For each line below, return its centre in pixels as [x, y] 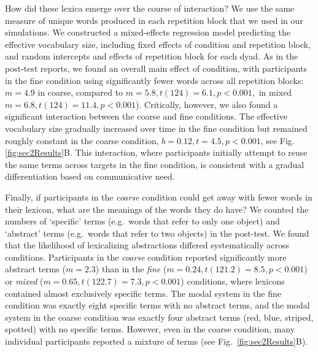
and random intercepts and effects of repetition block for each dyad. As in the [152, 56]
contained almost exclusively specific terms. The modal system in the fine [143, 293]
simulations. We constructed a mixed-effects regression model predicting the [148, 32]
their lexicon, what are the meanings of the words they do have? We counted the [157, 209]
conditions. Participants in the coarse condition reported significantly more [146, 257]
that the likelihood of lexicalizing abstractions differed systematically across [147, 245]
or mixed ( [24, 281]
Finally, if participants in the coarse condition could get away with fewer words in [159, 197]
